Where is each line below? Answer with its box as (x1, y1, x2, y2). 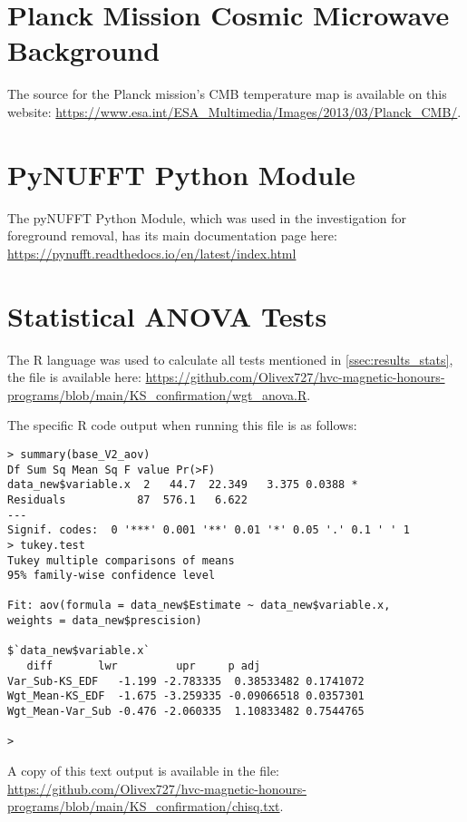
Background (7, 32, 161, 69)
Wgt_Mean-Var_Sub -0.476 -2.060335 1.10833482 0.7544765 (7, 705, 365, 719)
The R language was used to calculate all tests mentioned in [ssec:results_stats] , (7, 349, 453, 368)
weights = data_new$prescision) (7, 614, 202, 628)
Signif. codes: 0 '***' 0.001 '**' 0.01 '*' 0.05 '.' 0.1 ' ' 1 (7, 524, 410, 537)
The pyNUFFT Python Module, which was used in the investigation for (7, 208, 406, 227)
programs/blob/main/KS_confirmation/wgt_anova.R (7, 385, 307, 404)
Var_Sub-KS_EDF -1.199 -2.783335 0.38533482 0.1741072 (7, 674, 365, 688)
